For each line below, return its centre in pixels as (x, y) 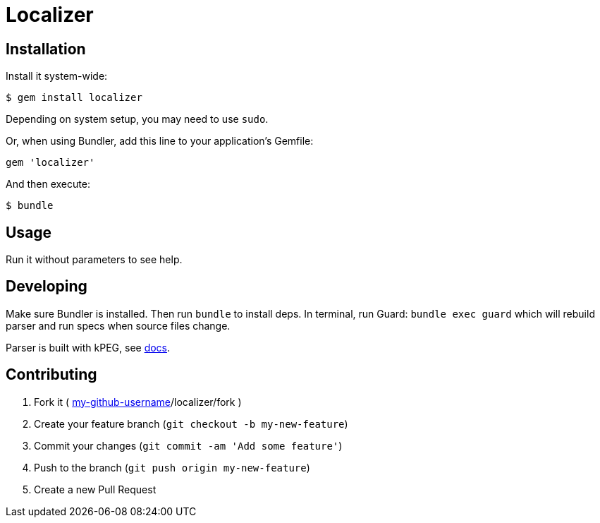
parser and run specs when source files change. (118, 325)
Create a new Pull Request (95, 489)
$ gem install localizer (74, 98)
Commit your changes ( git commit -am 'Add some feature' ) (188, 445)
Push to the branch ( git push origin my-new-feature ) (172, 467)
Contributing (51, 375)
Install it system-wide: (57, 76)
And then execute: (48, 184)
